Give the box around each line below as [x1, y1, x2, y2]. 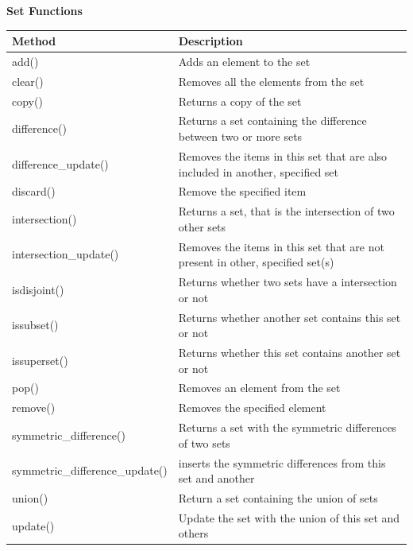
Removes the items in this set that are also [178, 147, 388, 164]
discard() [12, 183, 56, 200]
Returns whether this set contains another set [178, 343, 401, 360]
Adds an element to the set [178, 52, 311, 69]
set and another [178, 470, 255, 487]
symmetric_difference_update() [12, 462, 168, 479]
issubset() [12, 316, 59, 333]
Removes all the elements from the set [178, 72, 365, 89]
